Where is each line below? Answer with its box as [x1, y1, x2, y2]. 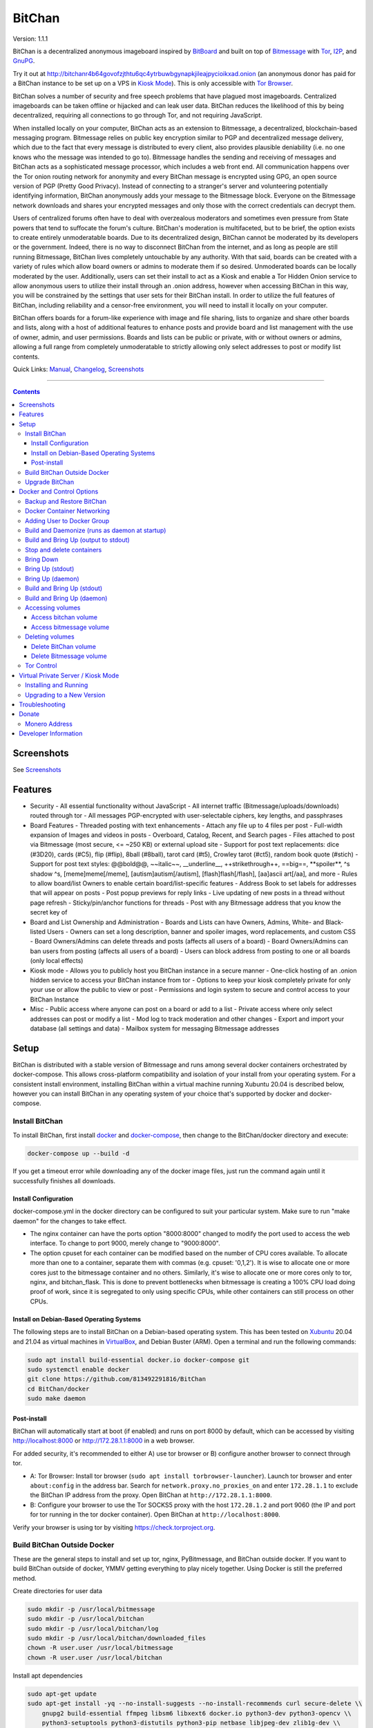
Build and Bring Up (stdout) [25, 584, 103, 592]
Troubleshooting [19, 700, 66, 708]
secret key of [30, 908, 68, 917]
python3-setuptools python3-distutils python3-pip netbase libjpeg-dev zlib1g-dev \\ [41, 1719, 341, 1727]
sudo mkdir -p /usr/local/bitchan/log [27, 1624, 159, 1633]
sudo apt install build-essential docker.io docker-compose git [27, 1355, 250, 1364]
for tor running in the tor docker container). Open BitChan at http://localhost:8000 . [30, 1510, 281, 1519]
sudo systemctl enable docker [27, 1365, 130, 1373]
